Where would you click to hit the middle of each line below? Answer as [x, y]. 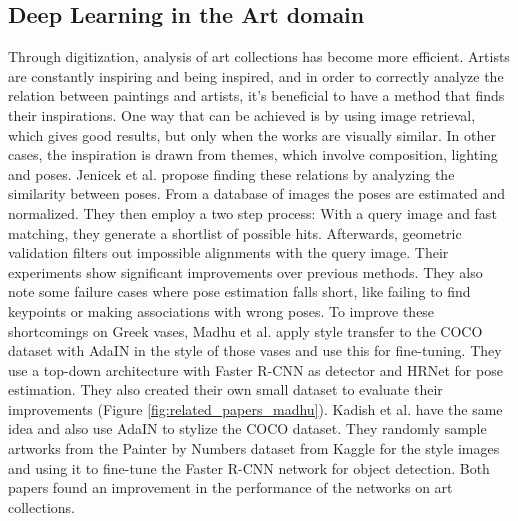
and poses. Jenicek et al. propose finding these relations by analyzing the [231, 173]
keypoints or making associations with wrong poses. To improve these [221, 310]
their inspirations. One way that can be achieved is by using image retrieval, [242, 114]
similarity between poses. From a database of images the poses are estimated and [257, 193]
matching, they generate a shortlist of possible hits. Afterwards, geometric [235, 232]
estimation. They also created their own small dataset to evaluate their [225, 389]
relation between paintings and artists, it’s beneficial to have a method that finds [256, 95]
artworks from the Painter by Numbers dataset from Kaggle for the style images [254, 448]
